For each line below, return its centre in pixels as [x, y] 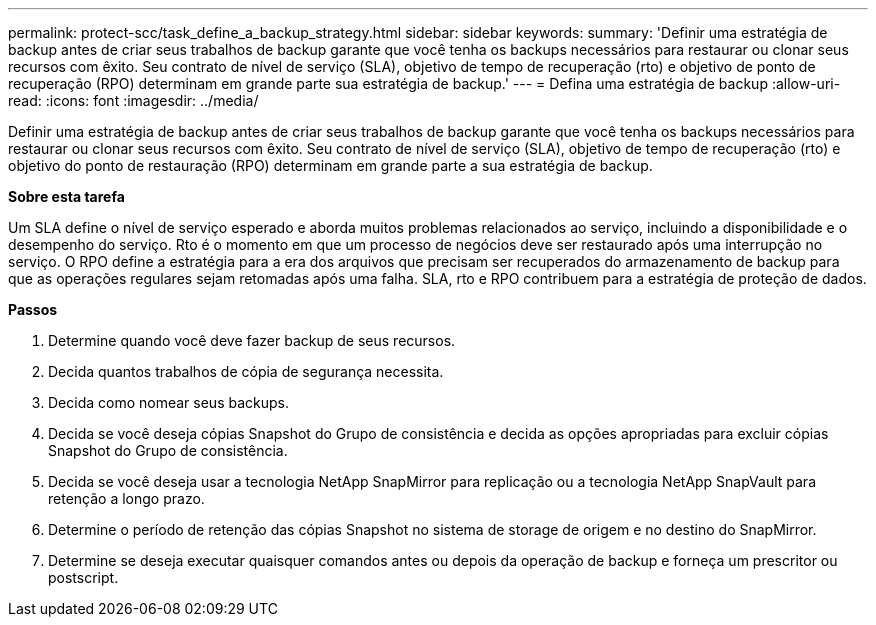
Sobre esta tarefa [66, 196]
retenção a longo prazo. [126, 498]
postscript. [83, 577]
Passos [33, 309]
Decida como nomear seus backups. [168, 402]
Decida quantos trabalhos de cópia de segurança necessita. [246, 371]
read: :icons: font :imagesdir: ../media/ [133, 100]
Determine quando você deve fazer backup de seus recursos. [252, 340]
